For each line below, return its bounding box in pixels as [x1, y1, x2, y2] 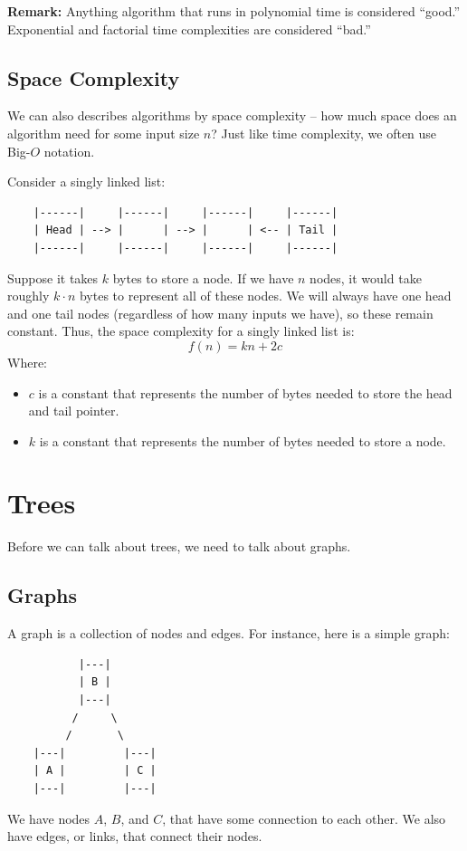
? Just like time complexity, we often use [211, 123, 437, 142]
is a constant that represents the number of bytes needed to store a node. [39, 431, 446, 450]
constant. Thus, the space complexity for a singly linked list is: [7, 321, 355, 340]
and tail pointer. [28, 401, 119, 420]
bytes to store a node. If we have [112, 268, 294, 287]
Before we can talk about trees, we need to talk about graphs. [7, 537, 351, 556]
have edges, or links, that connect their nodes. [7, 827, 262, 846]
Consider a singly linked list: [7, 172, 166, 191]
